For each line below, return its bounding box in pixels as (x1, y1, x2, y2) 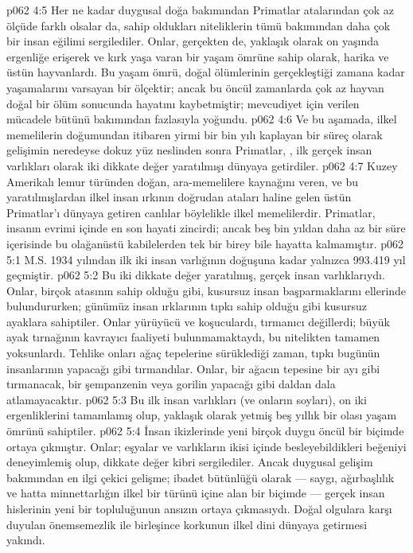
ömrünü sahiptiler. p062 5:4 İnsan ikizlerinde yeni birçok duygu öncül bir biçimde (6, 423, 404, 439)
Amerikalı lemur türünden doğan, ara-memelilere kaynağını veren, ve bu (6, 173, 359, 189)
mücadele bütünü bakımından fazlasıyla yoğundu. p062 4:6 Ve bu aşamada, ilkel (6, 111, 397, 127)
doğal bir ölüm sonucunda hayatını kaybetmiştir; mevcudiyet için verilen (6, 95, 360, 111)
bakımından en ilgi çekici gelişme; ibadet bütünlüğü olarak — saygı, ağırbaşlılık (6, 469, 395, 485)
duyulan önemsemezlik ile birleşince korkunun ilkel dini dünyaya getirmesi (6, 516, 368, 532)
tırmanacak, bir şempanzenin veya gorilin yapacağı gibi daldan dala (6, 376, 336, 392)
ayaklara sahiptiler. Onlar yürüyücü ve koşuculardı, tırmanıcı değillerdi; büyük (6, 313, 390, 329)
